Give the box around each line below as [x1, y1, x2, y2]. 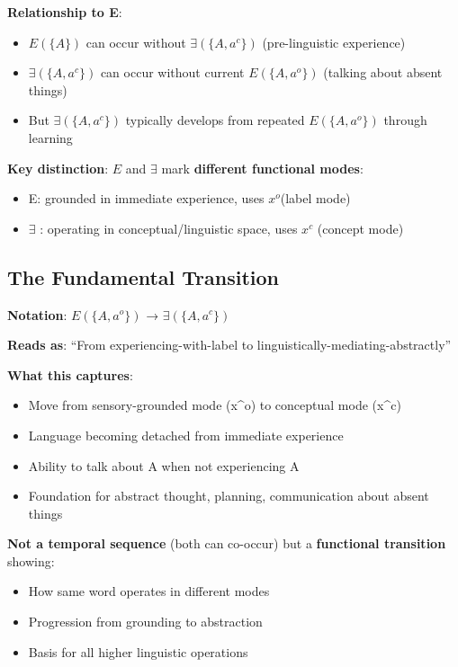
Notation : [7, 305, 67, 324]
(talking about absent [323, 63, 443, 82]
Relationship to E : [7, 3, 122, 21]
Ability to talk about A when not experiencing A [28, 456, 300, 475]
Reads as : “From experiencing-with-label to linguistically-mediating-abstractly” [7, 335, 452, 354]
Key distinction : [7, 158, 109, 177]
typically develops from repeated [125, 111, 305, 129]
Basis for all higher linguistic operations [28, 642, 248, 661]
